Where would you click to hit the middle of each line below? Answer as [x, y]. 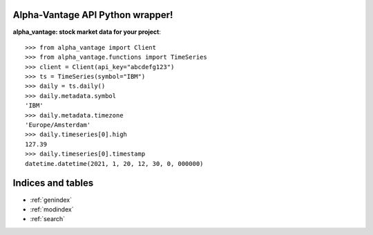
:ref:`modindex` [52, 209]
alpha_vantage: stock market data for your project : [87, 32]
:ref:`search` [48, 219]
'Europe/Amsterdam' [58, 125]
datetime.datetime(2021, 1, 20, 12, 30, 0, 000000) [114, 163]
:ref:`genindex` [51, 200]
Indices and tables [53, 183]
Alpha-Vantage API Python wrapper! [93, 15]
